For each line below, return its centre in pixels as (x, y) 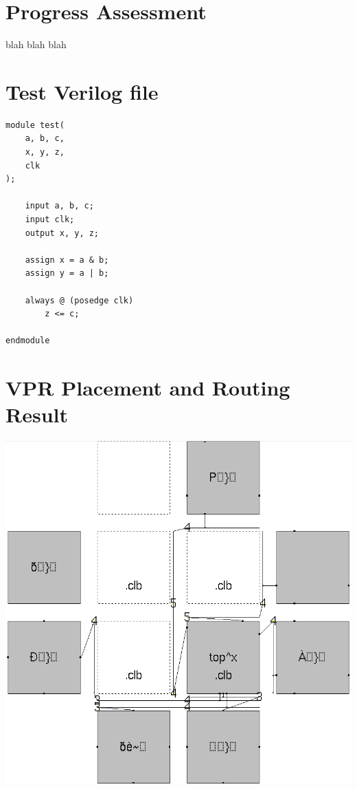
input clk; (50, 219)
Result (37, 414)
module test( (35, 125)
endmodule (28, 341)
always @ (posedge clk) (79, 300)
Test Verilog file (82, 91)
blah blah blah (36, 44)
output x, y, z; (62, 233)
